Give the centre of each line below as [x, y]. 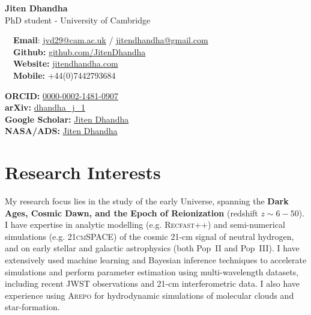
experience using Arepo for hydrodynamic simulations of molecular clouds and [149, 295]
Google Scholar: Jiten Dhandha [67, 119]
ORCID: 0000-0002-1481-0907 [62, 95]
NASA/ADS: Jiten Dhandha [61, 131]
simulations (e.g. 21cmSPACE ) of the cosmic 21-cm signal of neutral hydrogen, [149, 236]
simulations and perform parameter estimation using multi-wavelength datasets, [152, 271]
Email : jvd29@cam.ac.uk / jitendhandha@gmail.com [111, 40]
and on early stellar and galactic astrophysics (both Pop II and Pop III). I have [152, 248]
